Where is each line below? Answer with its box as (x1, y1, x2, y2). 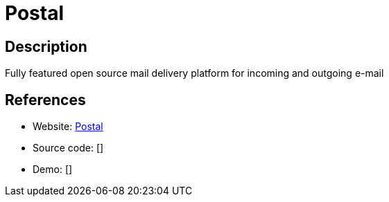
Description (5, 37, 87, 55)
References (5, 91, 86, 109)
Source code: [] (33, 142, 104, 154)
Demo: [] (33, 163, 73, 176)
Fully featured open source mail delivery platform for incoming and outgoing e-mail (5, 67, 384, 80)
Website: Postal (33, 120, 103, 133)
